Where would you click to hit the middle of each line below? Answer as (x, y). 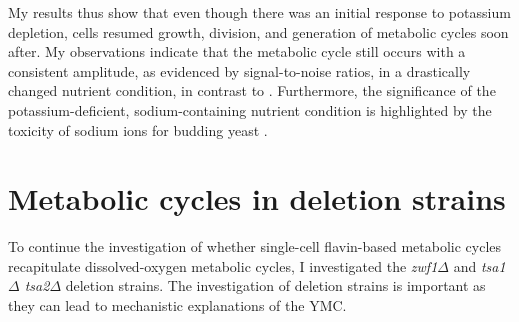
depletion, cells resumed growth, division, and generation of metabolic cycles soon (258, 31)
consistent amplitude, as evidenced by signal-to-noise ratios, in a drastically (239, 70)
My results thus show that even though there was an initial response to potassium (259, 12)
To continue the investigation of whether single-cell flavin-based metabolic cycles (255, 246)
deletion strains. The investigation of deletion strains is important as (275, 285)
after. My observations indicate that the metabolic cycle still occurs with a (237, 51)
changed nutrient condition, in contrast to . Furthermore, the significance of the (252, 90)
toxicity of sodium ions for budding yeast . (138, 129)
